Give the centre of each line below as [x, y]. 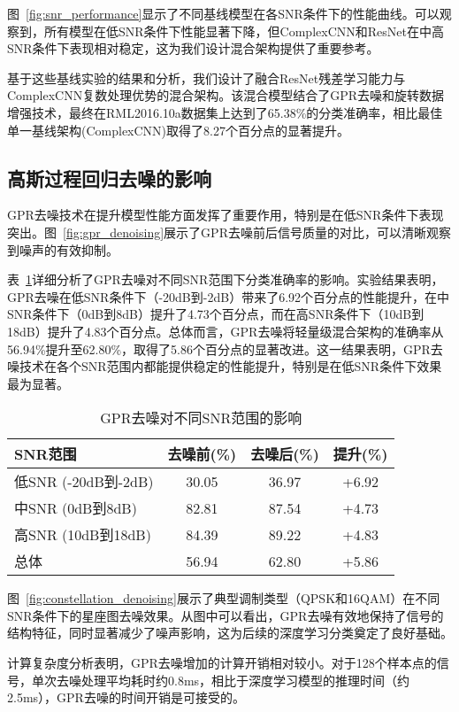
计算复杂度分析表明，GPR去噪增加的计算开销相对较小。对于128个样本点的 [222, 663]
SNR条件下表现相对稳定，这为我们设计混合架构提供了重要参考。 [193, 48]
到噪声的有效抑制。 [63, 249]
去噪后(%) [285, 454]
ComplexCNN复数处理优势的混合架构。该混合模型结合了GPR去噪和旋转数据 [226, 95]
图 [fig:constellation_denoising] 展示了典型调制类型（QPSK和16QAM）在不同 [224, 598]
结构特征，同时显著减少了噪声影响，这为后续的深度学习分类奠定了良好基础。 [230, 633]
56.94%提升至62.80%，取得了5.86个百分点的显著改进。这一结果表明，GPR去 [225, 348]
